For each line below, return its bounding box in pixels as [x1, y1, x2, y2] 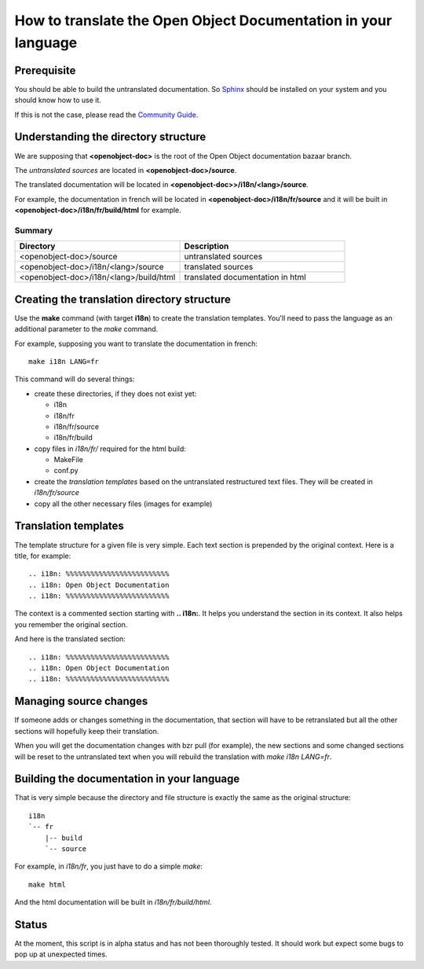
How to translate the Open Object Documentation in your [14, 12, 393, 29]
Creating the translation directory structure [14, 292, 232, 306]
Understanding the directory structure [14, 130, 207, 144]
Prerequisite [14, 64, 76, 77]
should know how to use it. [14, 95, 102, 105]
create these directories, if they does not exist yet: [34, 389, 197, 398]
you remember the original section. [14, 619, 128, 629]
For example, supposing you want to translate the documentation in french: [14, 339, 258, 348]
